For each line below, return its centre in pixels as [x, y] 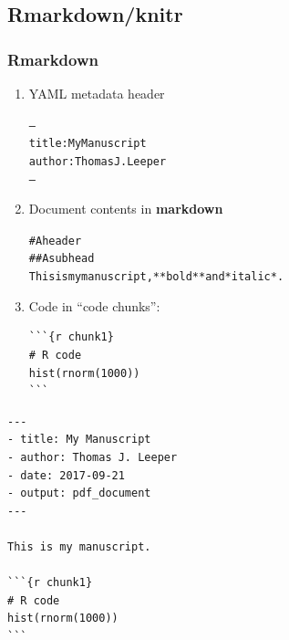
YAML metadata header [97, 93]
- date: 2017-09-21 [66, 475]
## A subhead [62, 259]
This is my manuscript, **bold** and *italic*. [156, 277]
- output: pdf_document [79, 493]
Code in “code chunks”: [94, 305]
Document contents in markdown [126, 209]
